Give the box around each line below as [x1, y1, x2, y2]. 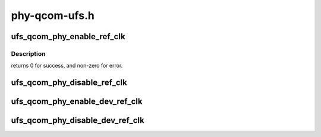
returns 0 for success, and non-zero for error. [11, 62, 123, 69]
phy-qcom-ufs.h [11, 9, 95, 22]
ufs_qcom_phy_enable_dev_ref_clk [11, 97, 143, 107]
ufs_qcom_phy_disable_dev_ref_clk [11, 116, 145, 126]
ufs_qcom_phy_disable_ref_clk [11, 78, 127, 88]
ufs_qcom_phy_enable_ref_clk [11, 31, 125, 42]
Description [11, 49, 46, 58]
